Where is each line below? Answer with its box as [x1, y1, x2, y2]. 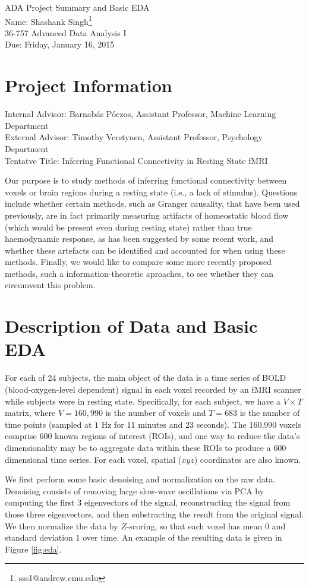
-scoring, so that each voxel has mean [126, 519, 263, 532]
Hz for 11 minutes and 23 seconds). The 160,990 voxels [101, 418, 301, 430]
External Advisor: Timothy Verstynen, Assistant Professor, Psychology [5, 131, 263, 143]
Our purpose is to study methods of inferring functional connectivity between [5, 174, 287, 187]
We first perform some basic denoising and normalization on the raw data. [5, 473, 276, 485]
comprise [5, 430, 37, 442]
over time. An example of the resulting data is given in [83, 531, 282, 544]
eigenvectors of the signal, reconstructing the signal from [84, 496, 291, 509]
